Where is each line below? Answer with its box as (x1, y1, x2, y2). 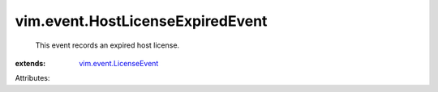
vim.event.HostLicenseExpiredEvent (15, 12, 268, 30)
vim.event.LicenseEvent (79, 58, 159, 68)
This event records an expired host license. (35, 40, 180, 50)
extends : (15, 58, 46, 68)
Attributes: (15, 73, 50, 83)
